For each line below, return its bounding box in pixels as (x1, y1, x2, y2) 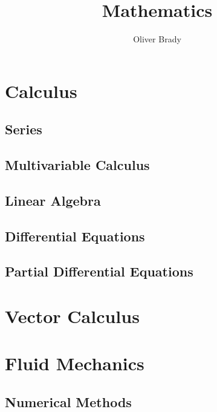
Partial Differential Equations (5, 262, 193, 281)
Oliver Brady (133, 33, 181, 45)
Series (5, 120, 42, 139)
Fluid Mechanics (5, 351, 144, 376)
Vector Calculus (5, 304, 140, 328)
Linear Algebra (5, 191, 101, 209)
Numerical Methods (5, 392, 132, 411)
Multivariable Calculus (5, 155, 150, 174)
